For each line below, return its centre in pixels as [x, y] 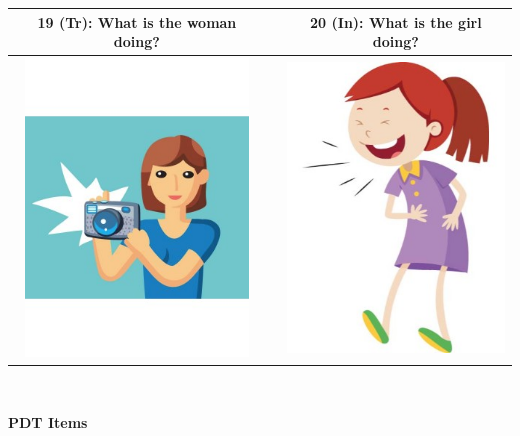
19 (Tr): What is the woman [137, 21]
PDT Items [48, 422]
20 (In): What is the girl [396, 21]
